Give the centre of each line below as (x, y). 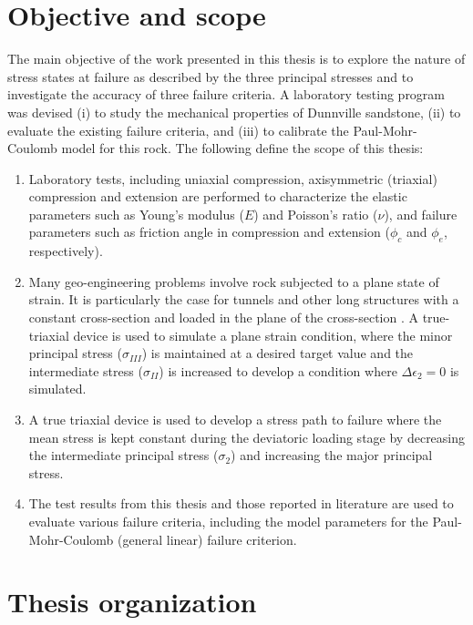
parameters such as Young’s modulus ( (136, 214)
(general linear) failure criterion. (207, 539)
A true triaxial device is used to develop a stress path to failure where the (235, 420)
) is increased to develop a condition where (278, 370)
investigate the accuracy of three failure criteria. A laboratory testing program (226, 94)
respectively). (66, 251)
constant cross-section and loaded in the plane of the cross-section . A (223, 318)
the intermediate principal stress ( (123, 455)
